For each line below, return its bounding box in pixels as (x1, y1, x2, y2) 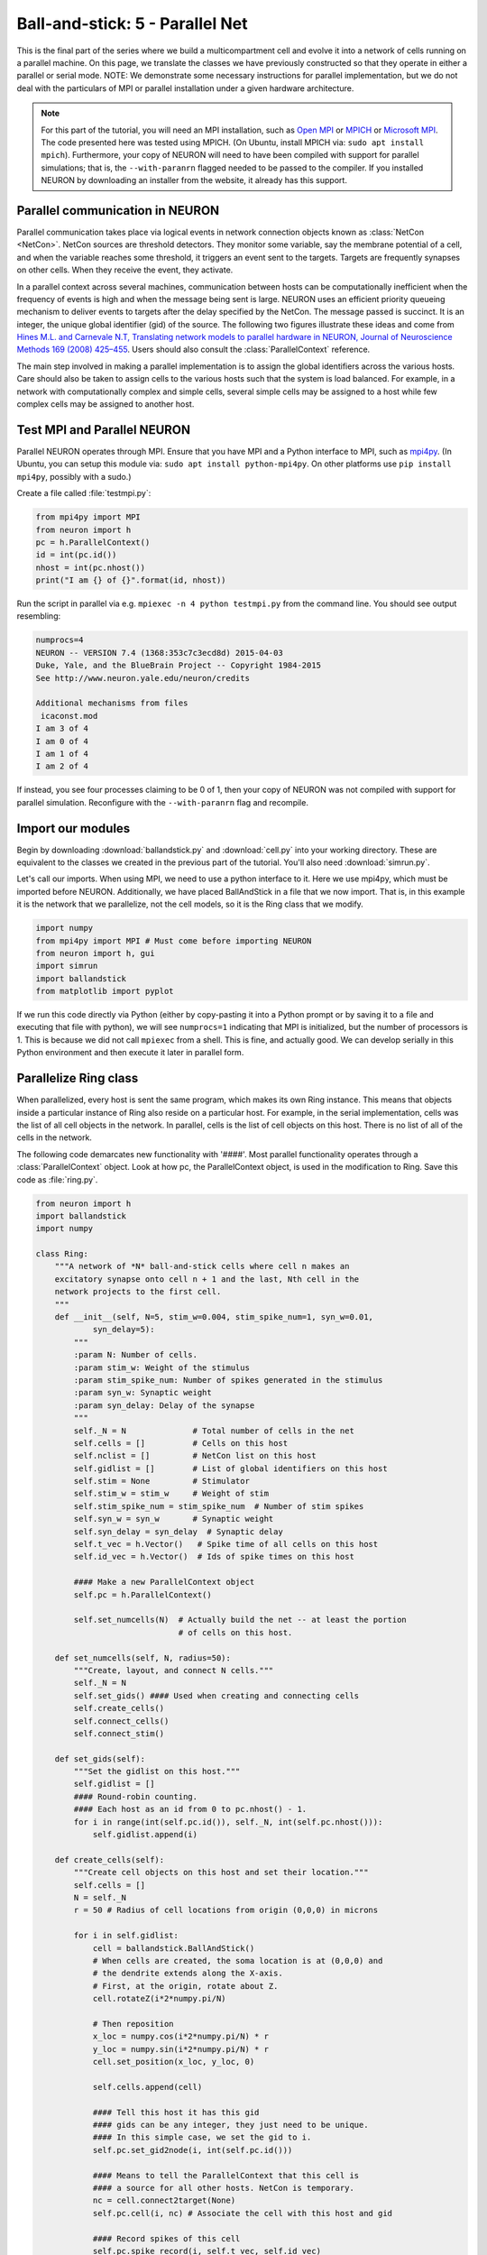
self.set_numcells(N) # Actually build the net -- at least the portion (73, 1615, 408, 1625)
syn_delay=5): (92, 1324, 155, 1335)
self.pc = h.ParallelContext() (73, 1589, 212, 1600)
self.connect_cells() (73, 1716, 170, 1726)
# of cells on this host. (178, 1627, 293, 1637)
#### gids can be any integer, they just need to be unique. (92, 2120, 369, 2131)
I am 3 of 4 (35, 723, 89, 734)
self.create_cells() (73, 1703, 165, 1714)
